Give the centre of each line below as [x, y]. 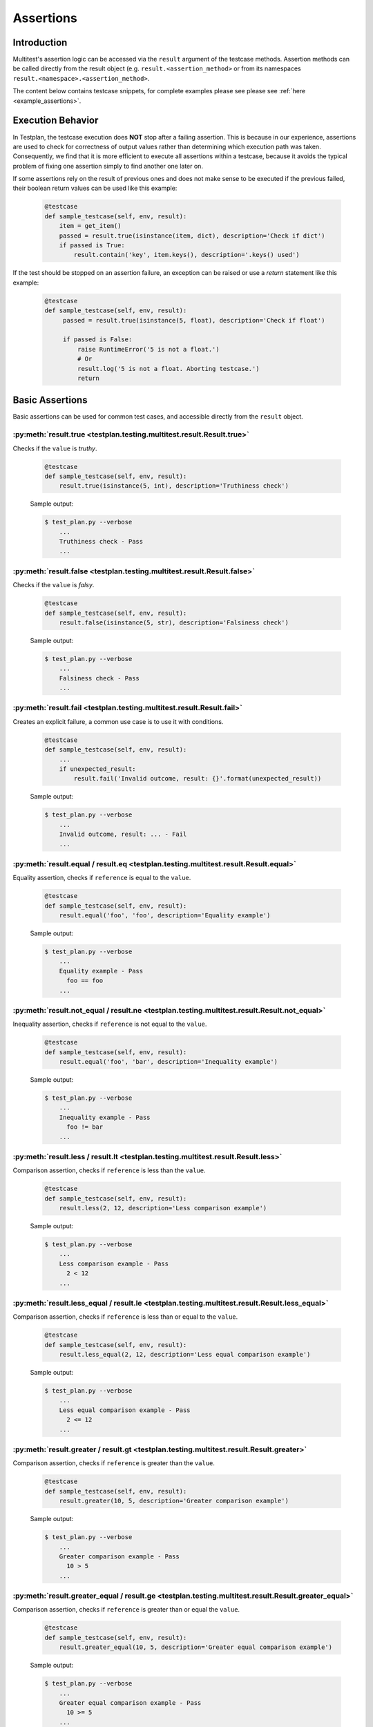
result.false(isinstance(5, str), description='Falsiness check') [174, 622]
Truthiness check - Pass [101, 542]
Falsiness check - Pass [99, 678]
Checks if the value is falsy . [54, 585]
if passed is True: [92, 246]
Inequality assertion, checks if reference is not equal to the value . [110, 1024]
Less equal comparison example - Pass [125, 1410]
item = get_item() [90, 226]
